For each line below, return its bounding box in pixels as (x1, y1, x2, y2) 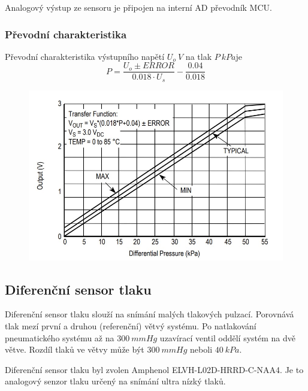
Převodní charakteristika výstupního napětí (5, 50, 165, 62)
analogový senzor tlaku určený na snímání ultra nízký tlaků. (5, 375, 226, 387)
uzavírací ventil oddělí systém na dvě (159, 331, 295, 344)
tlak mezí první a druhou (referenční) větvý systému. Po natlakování (5, 319, 256, 332)
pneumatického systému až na (5, 331, 114, 344)
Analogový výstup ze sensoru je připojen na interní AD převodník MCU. (5, 1, 272, 13)
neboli (190, 343, 213, 356)
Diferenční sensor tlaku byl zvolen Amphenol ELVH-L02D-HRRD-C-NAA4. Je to (5, 363, 304, 375)
